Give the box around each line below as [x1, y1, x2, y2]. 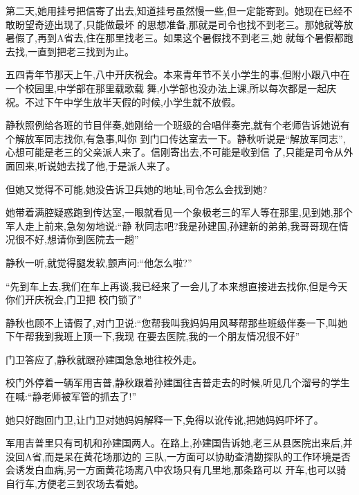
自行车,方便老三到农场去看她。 [6, 476, 144, 491]
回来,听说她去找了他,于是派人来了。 [15, 158, 176, 172]
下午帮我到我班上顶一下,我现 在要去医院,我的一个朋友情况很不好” [6, 329, 300, 343]
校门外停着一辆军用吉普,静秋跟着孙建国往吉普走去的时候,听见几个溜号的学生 [6, 375, 350, 390]
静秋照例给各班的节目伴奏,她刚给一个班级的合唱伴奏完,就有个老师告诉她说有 [6, 118, 350, 132]
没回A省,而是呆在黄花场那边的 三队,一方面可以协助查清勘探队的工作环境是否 [6, 449, 351, 463]
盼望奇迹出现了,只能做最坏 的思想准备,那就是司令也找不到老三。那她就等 [15, 17, 344, 31]
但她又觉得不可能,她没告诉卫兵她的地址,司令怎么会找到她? [6, 181, 268, 196]
